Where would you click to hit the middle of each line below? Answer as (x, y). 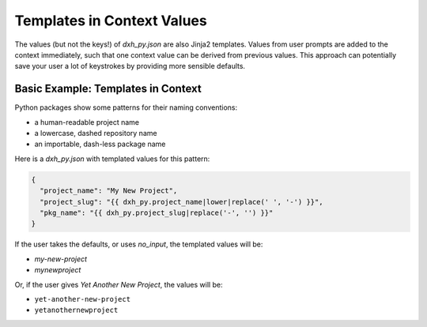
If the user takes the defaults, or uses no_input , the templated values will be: (139, 244)
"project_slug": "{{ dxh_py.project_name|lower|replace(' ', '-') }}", (181, 202)
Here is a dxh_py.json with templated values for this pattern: (112, 159)
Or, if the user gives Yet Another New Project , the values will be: (119, 284)
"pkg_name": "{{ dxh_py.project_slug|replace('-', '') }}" (157, 212)
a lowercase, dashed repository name (96, 133)
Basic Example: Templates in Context (108, 89)
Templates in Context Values (111, 21)
